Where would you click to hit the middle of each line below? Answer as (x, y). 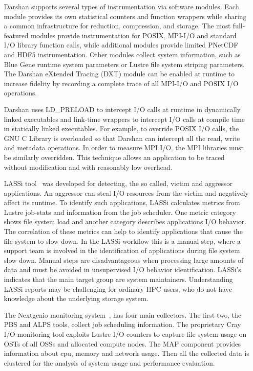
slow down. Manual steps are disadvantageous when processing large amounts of (124, 260)
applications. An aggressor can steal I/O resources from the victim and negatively (126, 193)
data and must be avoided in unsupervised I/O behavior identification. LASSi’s (123, 269)
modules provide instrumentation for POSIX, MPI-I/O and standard (134, 35)
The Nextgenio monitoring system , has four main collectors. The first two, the (123, 314)
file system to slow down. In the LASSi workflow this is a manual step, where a (122, 241)
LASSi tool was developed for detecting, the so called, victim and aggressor (118, 183)
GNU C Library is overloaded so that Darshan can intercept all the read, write (122, 138)
